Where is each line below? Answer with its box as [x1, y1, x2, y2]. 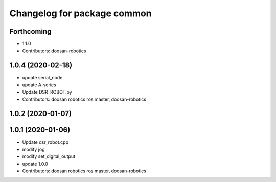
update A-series [22, 82, 56, 88]
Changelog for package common [9, 8, 152, 19]
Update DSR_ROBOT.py [22, 89, 72, 95]
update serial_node [22, 75, 63, 81]
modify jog [22, 146, 45, 152]
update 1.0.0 [22, 161, 49, 167]
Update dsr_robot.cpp [22, 139, 69, 145]
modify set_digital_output [22, 153, 76, 160]
